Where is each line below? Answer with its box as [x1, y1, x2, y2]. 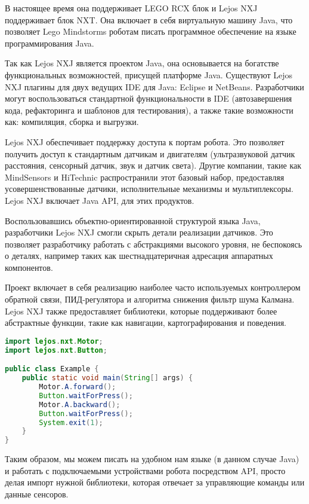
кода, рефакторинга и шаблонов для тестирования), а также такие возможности [5, 103, 293, 116]
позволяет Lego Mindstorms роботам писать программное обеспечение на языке [5, 25, 296, 38]
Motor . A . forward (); [39, 383, 116, 391]
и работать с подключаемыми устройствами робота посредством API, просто [5, 464, 286, 476]
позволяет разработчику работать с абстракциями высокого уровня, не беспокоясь [5, 237, 302, 250]
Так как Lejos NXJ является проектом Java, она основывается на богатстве [5, 57, 279, 69]
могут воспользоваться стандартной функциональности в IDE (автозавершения [5, 92, 292, 105]
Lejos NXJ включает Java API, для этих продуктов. [5, 194, 194, 206]
